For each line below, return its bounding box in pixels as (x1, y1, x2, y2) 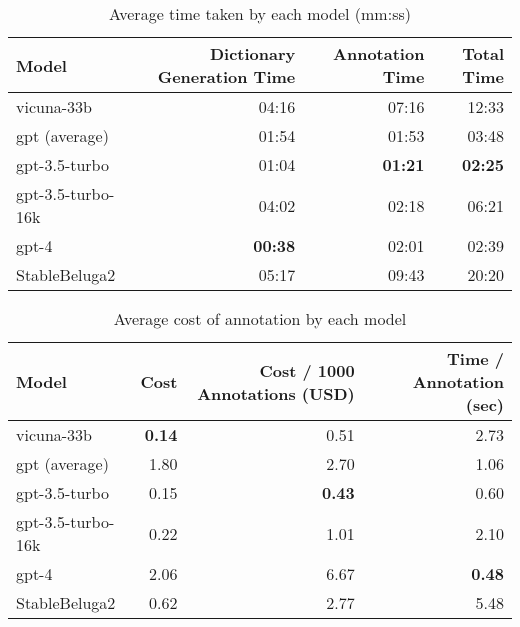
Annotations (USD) (197, 381, 355, 405)
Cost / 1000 (259, 358, 355, 382)
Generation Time (157, 65, 296, 88)
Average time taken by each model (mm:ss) (109, 2, 411, 25)
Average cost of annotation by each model (113, 307, 407, 330)
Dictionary (209, 42, 296, 65)
